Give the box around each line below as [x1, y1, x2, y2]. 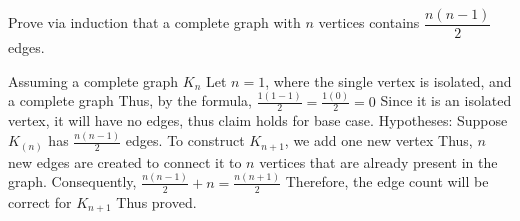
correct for [8, 191, 72, 212]
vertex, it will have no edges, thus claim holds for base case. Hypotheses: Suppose [8, 110, 508, 131]
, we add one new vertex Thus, [284, 130, 473, 151]
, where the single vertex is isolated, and [265, 70, 512, 91]
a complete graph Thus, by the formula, [8, 90, 252, 111]
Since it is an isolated [380, 90, 512, 111]
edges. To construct [125, 130, 245, 151]
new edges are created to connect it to [8, 151, 242, 172]
